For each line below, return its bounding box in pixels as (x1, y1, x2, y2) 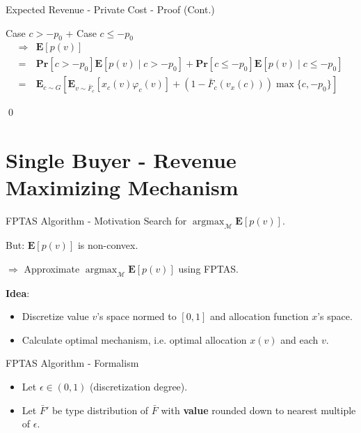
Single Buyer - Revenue (6, 146, 236, 174)
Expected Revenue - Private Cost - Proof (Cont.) (6, 2, 215, 16)
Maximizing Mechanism (6, 173, 239, 202)
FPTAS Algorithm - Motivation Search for (6, 213, 187, 228)
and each (280, 332, 319, 347)
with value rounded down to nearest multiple (161, 402, 356, 417)
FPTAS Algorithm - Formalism (6, 356, 139, 370)
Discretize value (22, 309, 89, 324)
